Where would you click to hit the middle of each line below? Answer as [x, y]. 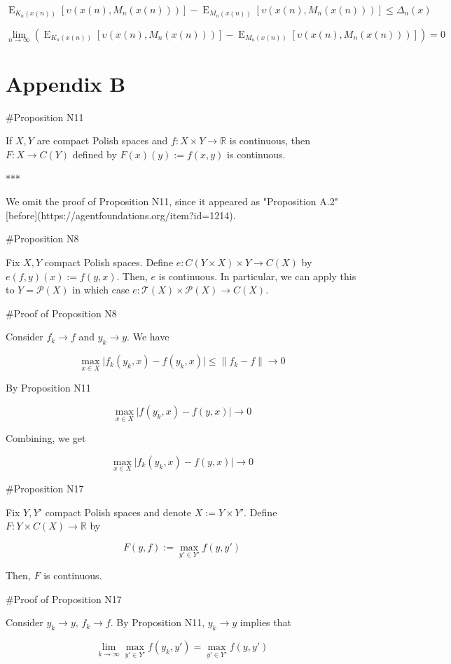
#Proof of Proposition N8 [61, 313]
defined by [95, 154]
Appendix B [66, 83]
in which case [101, 290]
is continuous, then [270, 140]
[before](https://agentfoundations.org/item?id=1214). [121, 215]
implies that [265, 622]
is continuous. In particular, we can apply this [257, 276]
